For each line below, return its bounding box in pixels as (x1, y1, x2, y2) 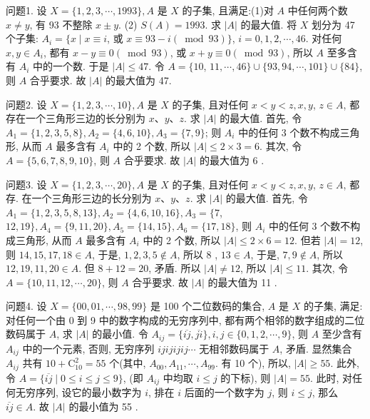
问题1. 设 (6, 3, 47, 17)
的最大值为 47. (106, 72, 172, 87)
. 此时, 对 (309, 370, 353, 385)
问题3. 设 (6, 176, 47, 191)
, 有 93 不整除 (29, 16, 93, 31)
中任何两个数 (287, 3, 348, 17)
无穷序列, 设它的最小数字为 (15, 385, 142, 400)
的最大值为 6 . (199, 152, 264, 167)
